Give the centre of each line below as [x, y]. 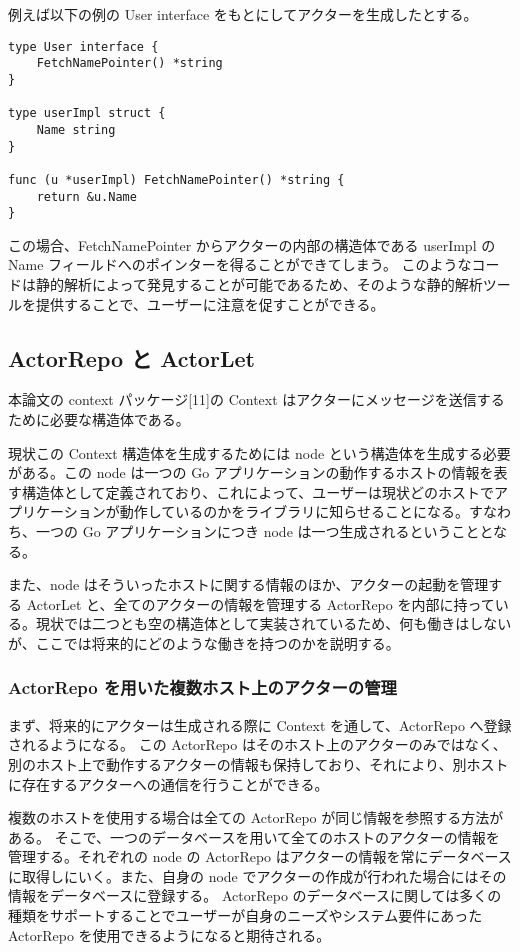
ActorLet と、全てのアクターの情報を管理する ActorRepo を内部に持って [260, 603]
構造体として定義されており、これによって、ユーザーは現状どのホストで [258, 491]
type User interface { [83, 46]
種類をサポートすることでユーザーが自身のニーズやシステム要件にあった [245, 915]
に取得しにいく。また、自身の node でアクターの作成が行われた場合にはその [257, 875]
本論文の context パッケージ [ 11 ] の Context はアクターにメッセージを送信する [256, 399]
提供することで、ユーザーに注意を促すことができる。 [210, 303]
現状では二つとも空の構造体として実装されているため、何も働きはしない [273, 623]
